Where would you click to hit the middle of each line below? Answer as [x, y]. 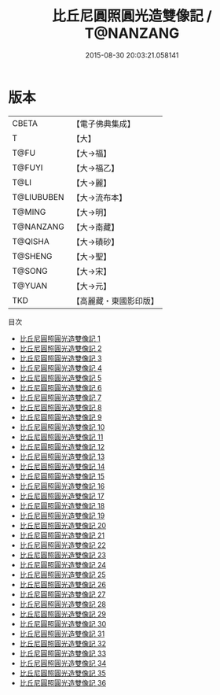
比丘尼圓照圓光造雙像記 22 [62, 545]
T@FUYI [27, 168]
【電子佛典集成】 [104, 124]
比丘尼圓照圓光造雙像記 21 [62, 535]
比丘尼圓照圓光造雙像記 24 [63, 564]
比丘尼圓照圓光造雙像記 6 [60, 387]
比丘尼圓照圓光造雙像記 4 [60, 368]
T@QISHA [31, 241]
